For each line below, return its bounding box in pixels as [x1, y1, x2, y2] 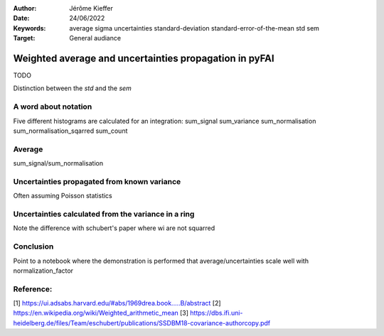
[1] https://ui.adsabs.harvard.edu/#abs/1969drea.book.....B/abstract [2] [13, 299, 221, 308]
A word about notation [13, 102, 92, 112]
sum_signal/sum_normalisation [13, 159, 103, 168]
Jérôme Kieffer [69, 4, 113, 12]
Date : [13, 14, 30, 23]
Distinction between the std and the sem [13, 84, 132, 92]
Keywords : [13, 23, 46, 32]
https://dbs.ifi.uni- [189, 309, 243, 318]
